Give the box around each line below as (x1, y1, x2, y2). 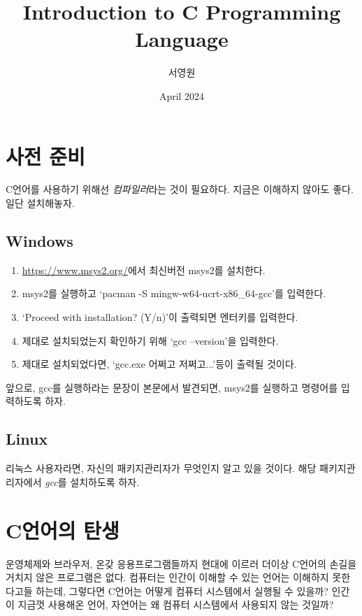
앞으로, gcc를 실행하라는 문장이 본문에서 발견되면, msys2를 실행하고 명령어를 (6, 380, 338, 394)
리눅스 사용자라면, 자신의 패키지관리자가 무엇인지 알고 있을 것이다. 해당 (6, 461, 317, 475)
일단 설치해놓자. (6, 196, 75, 210)
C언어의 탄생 (6, 515, 120, 544)
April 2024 (159, 88, 205, 103)
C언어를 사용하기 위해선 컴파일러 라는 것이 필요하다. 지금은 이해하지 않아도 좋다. (6, 182, 354, 196)
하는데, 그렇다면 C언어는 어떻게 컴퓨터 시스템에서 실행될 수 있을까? (36, 583, 328, 598)
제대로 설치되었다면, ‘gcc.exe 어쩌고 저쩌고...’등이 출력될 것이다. (22, 357, 297, 371)
